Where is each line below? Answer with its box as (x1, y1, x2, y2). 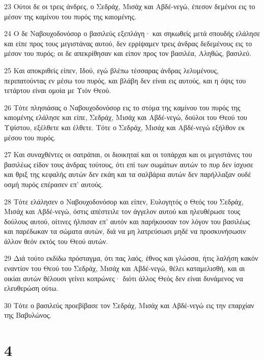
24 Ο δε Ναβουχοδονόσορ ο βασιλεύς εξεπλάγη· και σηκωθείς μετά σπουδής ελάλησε (4, 28, 260, 39)
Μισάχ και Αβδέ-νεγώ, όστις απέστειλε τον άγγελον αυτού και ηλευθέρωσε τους (4, 206, 241, 217)
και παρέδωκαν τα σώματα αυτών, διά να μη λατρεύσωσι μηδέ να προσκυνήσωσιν (4, 226, 246, 236)
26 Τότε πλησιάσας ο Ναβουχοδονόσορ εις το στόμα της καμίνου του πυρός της (4, 102, 241, 112)
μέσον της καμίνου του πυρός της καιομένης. (4, 11, 136, 21)
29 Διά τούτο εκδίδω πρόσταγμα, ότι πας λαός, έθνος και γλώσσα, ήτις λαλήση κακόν (4, 253, 258, 263)
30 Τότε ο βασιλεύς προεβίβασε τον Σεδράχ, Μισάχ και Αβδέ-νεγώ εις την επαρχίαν (4, 299, 254, 310)
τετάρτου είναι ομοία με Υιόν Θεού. (4, 85, 111, 96)
